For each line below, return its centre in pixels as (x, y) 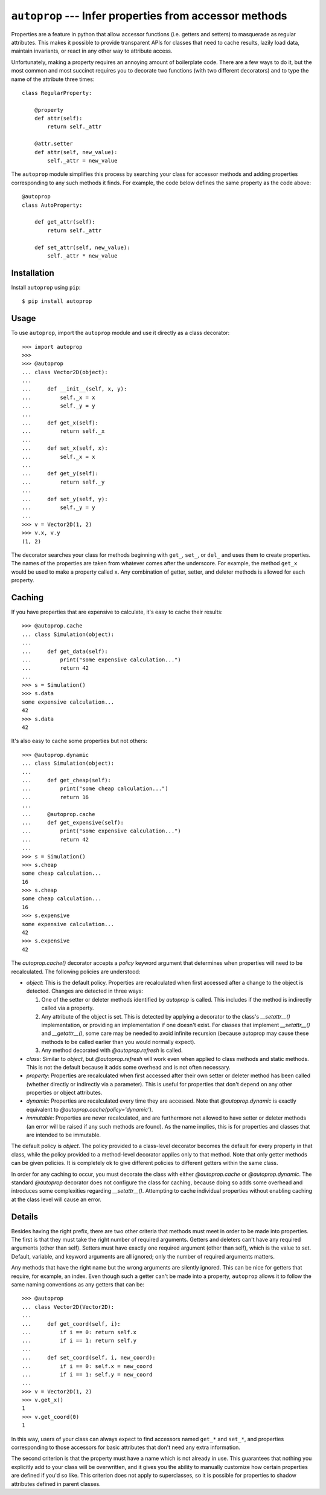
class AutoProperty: (52, 205)
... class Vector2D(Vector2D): (68, 1307)
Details (25, 1217)
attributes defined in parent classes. (56, 1484)
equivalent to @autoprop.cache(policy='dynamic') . (90, 1109)
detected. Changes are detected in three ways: (85, 991)
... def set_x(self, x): (65, 448)
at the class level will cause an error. (56, 1199)
